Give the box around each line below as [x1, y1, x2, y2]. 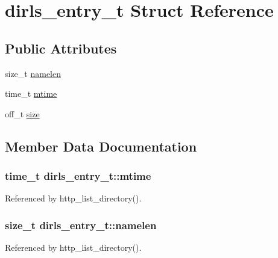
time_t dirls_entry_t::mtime [5, 168, 151, 183]
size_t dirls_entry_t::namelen [5, 217, 157, 232]
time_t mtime [5, 87, 57, 100]
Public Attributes [5, 38, 117, 57]
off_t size [5, 107, 40, 120]
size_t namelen [5, 67, 62, 79]
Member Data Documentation [5, 137, 197, 155]
